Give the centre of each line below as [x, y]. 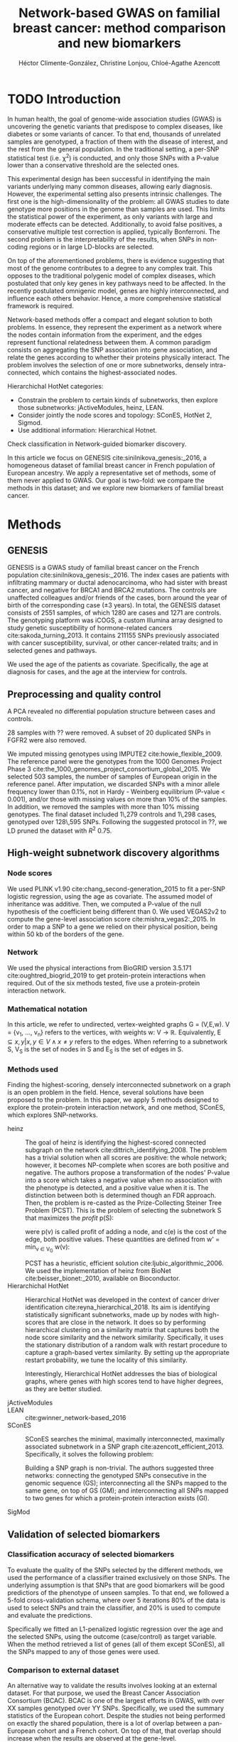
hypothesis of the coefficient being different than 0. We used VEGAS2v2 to [117, 911]
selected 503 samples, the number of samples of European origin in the [112, 777]
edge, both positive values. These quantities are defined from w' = [123, 1239]
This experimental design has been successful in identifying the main [109, 179]
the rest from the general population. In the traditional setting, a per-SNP [113, 149]
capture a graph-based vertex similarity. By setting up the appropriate [127, 1353]
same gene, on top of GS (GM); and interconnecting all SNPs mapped [127, 1491]
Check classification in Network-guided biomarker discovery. [97, 444]
